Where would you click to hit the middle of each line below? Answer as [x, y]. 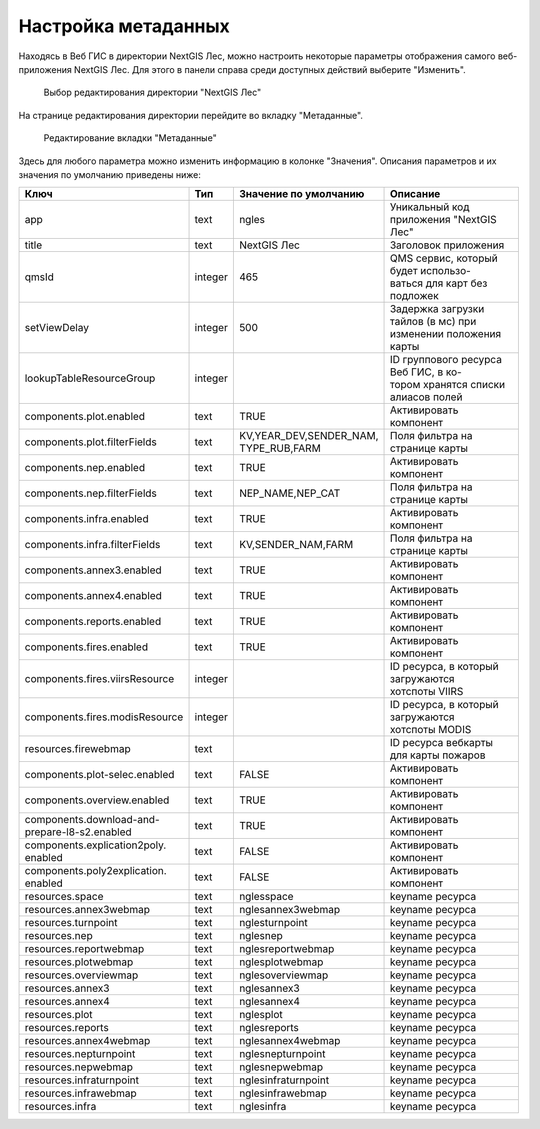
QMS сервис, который [444, 258]
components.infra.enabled [86, 519]
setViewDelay [57, 328]
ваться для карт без [438, 283]
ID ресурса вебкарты [441, 743]
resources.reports [66, 1028]
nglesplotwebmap [281, 962]
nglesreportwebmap [286, 949]
